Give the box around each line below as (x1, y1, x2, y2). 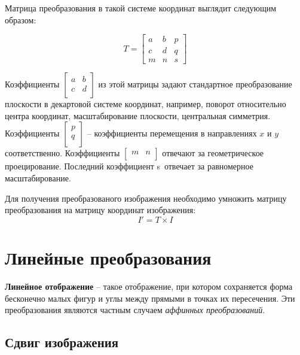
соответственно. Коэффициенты (5, 147, 120, 159)
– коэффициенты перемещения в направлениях (87, 127, 257, 139)
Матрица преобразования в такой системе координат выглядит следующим (5, 2, 277, 14)
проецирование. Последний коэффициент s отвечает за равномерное (5, 160, 253, 172)
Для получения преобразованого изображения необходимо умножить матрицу (5, 192, 287, 204)
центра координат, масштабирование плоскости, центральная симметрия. (5, 109, 271, 122)
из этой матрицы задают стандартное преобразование (98, 78, 292, 90)
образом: (5, 13, 36, 26)
